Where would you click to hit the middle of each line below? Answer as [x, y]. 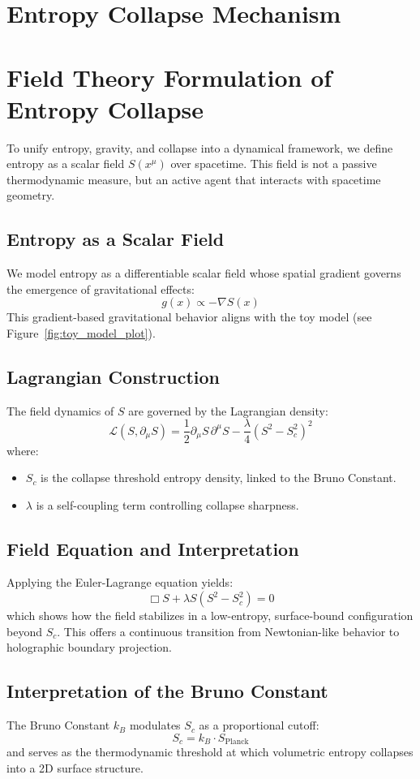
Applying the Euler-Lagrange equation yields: [120, 582]
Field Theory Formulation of [169, 77]
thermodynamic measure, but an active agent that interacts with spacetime [194, 179]
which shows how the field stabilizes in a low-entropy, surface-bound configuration [210, 615]
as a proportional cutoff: [259, 725]
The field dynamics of [60, 410]
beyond [24, 631]
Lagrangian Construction [113, 377]
